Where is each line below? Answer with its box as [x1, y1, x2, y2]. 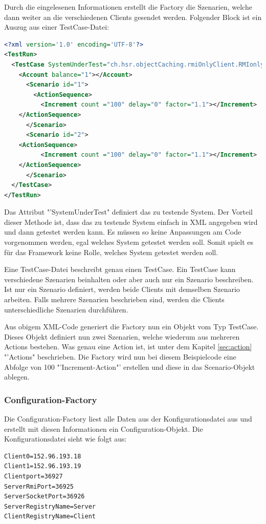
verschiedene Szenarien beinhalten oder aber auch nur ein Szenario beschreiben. [4, 274, 254, 284]
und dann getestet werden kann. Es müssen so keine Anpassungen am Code [4, 226, 241, 237]
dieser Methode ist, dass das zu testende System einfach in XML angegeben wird [4, 216, 258, 227]
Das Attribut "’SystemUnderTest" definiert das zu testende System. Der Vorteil [4, 206, 253, 217]
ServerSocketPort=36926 [4, 493, 85, 500]
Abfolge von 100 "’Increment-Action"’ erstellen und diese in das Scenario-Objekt [4, 361, 255, 372]
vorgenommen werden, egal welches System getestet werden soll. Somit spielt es [4, 237, 253, 247]
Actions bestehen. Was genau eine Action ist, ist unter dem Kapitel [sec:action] [4, 341, 252, 352]
